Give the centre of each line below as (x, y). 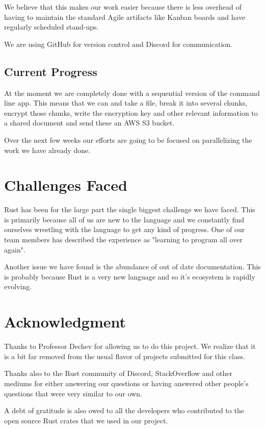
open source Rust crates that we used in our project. (86, 420)
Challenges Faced (66, 185)
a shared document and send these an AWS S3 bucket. (89, 123)
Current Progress (51, 71)
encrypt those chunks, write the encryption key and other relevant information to (131, 112)
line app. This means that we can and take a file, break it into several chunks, (126, 103)
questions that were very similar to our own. (73, 393)
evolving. (18, 286)
